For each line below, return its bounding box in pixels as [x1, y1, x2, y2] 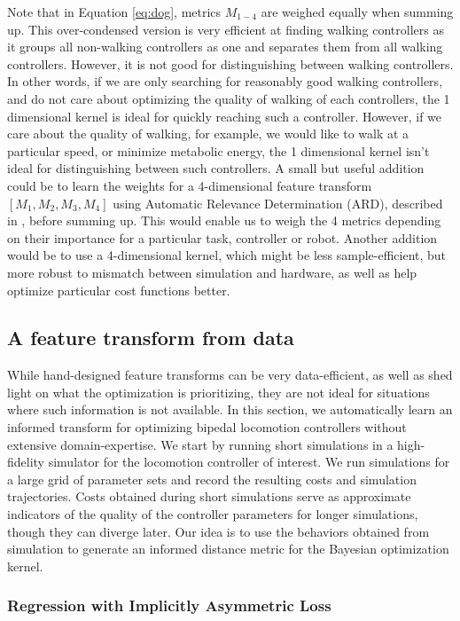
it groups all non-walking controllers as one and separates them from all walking [7, 37, 443, 56]
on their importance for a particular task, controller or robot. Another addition [7, 228, 438, 247]
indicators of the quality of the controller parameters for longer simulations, [7, 505, 418, 523]
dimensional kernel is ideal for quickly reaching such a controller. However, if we [7, 106, 442, 125]
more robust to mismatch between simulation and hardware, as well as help [7, 263, 417, 281]
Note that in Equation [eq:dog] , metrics [7, 3, 222, 20]
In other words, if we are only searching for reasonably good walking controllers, [7, 72, 443, 90]
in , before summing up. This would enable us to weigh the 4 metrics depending [7, 211, 441, 230]
